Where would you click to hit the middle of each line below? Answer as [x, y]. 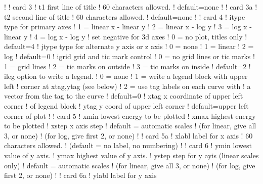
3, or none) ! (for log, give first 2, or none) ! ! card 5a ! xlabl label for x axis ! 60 [128, 135]
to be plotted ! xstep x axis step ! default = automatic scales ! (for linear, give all [130, 126]
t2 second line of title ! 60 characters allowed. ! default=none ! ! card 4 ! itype [125, 16]
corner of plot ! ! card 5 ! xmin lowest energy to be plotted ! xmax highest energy [130, 116]
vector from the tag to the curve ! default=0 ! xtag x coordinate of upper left [124, 96]
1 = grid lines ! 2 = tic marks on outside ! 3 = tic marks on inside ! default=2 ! [127, 66]
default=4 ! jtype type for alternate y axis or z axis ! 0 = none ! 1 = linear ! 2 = [129, 46]
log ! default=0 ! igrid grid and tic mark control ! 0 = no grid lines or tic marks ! [129, 56]
